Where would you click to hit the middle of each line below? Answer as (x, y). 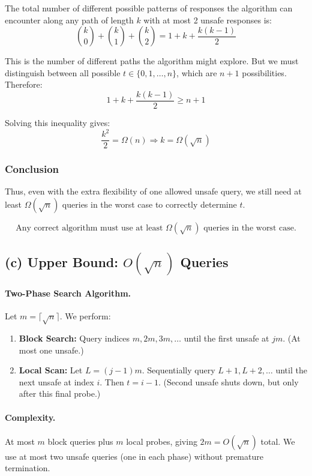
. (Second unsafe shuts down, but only (229, 381)
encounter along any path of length (69, 20)
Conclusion (32, 169)
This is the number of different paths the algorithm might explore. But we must (152, 61)
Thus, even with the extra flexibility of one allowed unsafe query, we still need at (153, 191)
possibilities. (264, 72)
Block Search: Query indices (74, 338)
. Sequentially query (178, 370)
